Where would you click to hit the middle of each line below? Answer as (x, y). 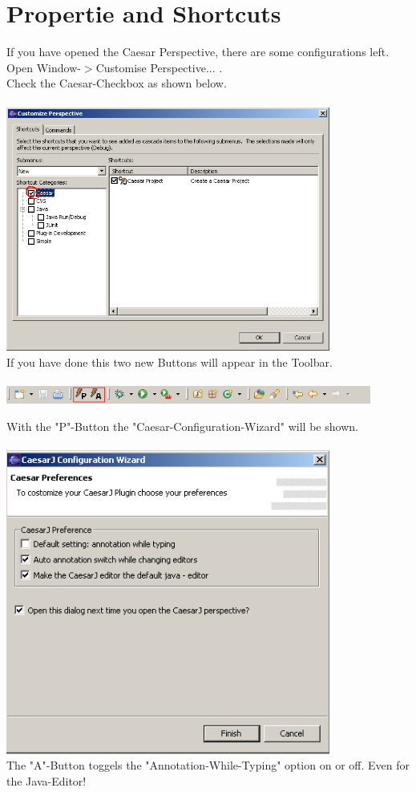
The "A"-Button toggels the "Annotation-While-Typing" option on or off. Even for (208, 765)
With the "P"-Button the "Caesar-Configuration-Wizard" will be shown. (182, 426)
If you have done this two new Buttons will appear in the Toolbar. (170, 362)
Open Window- (44, 67)
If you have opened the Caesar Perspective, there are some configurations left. (198, 52)
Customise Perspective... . (159, 67)
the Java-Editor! (46, 781)
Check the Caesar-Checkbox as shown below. (117, 83)
